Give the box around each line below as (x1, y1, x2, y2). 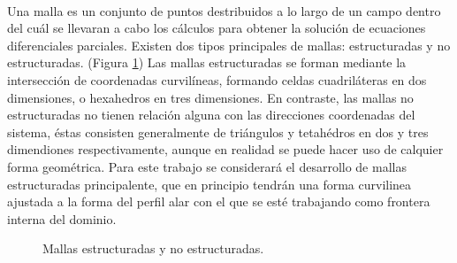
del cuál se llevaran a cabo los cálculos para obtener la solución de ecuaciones (7, 19, 426, 37)
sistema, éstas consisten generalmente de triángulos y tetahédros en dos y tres (7, 122, 429, 141)
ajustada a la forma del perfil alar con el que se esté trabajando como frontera (7, 192, 430, 211)
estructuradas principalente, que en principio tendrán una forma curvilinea (7, 174, 412, 193)
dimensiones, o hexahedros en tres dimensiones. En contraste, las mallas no (7, 88, 414, 106)
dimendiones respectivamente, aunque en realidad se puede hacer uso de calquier (7, 140, 444, 159)
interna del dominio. (7, 209, 117, 228)
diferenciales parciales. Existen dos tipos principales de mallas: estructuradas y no (7, 35, 451, 54)
